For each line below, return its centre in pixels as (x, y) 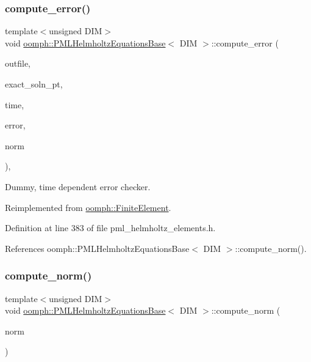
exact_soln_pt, (34, 84)
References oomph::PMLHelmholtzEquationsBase (97, 248)
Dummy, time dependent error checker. (78, 186)
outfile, (18, 63)
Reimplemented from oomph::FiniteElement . (88, 207)
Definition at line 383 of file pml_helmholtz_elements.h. (110, 228)
